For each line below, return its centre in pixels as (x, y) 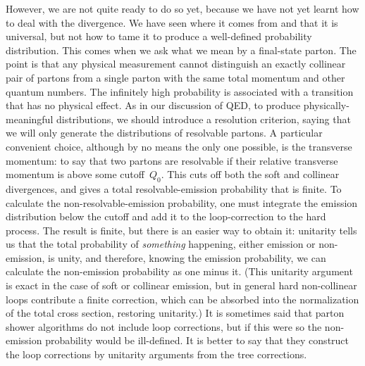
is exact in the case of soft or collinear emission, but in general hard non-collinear (181, 285)
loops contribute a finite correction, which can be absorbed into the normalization (182, 299)
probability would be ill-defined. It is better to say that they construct (197, 340)
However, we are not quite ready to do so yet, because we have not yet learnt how (182, 8)
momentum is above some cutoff (75, 174)
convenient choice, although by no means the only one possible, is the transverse (179, 146)
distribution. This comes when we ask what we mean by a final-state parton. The (181, 50)
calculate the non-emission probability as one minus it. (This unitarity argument (179, 271)
